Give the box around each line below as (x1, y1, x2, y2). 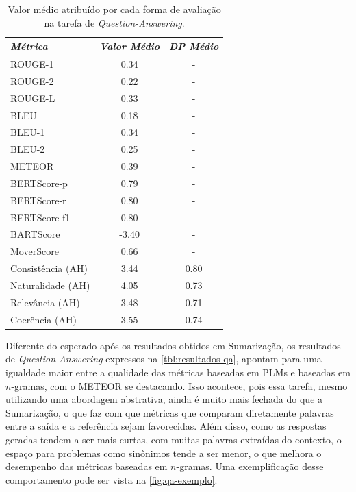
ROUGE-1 (10, 57, 54, 71)
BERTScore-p (10, 175, 68, 190)
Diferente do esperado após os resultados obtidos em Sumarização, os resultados (5, 338, 341, 352)
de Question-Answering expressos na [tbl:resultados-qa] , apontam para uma (5, 352, 322, 366)
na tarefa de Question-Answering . (44, 15, 185, 29)
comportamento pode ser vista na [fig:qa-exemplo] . (5, 472, 218, 487)
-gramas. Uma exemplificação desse (176, 459, 324, 473)
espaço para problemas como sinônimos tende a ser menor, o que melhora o (5, 445, 322, 460)
